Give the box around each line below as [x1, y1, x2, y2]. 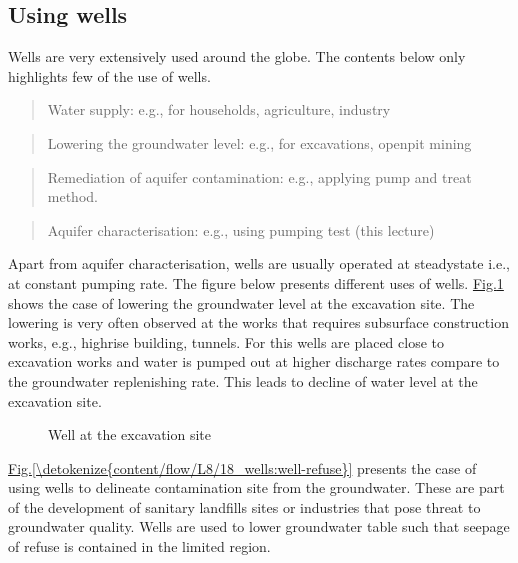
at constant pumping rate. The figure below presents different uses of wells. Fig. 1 [8, 272, 504, 293]
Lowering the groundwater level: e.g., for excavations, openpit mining [47, 132, 472, 153]
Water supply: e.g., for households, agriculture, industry [47, 99, 391, 120]
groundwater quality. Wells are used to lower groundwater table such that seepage [8, 516, 510, 537]
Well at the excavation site [48, 424, 212, 445]
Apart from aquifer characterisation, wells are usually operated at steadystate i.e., [8, 253, 510, 274]
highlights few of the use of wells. [8, 65, 211, 86]
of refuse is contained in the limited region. [8, 536, 271, 557]
